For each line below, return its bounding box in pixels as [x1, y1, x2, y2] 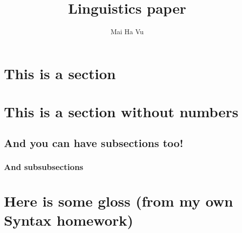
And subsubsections [4, 160, 84, 172]
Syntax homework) [4, 210, 133, 230]
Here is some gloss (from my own [4, 191, 233, 211]
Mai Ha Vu [110, 26, 144, 37]
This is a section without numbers [4, 102, 239, 122]
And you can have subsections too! [4, 135, 183, 150]
